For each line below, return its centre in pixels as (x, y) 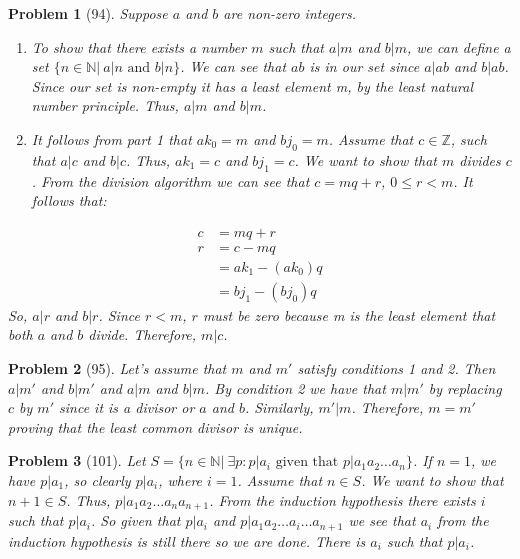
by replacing (465, 387)
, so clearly (97, 480)
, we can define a (459, 46)
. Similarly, (279, 407)
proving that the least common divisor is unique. (155, 426)
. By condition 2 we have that (295, 387)
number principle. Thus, (105, 105)
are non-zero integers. (289, 13)
